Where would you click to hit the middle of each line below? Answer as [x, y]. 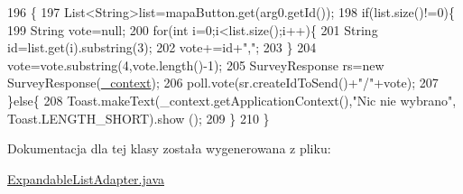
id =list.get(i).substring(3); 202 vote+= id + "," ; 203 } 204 [162, 47]
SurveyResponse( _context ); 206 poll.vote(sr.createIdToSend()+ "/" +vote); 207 [223, 83]
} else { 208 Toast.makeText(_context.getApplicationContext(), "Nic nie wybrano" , [232, 100]
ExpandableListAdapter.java [86, 178]
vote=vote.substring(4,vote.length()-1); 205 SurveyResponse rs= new [196, 65]
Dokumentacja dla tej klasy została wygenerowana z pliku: [169, 148]
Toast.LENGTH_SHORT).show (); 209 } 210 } [139, 118]
